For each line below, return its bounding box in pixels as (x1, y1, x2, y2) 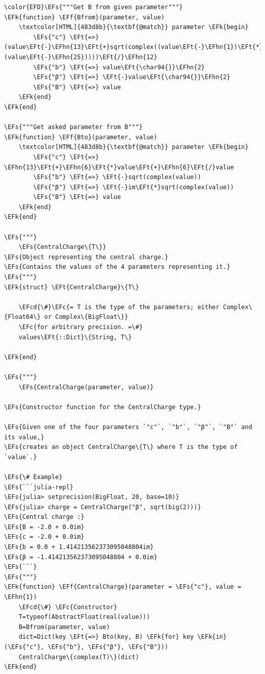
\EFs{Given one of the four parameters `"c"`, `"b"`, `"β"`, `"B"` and (4, 423, 252, 431)
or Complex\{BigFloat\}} (44, 313, 128, 321)
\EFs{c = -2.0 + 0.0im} (4, 533, 85, 541)
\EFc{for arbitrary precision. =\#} (18, 323, 143, 331)
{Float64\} (4, 313, 41, 321)
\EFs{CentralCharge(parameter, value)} (18, 383, 154, 391)
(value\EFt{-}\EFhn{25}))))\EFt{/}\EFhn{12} (4, 53, 157, 61)
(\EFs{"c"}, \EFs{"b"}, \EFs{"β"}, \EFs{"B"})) (4, 643, 169, 651)
